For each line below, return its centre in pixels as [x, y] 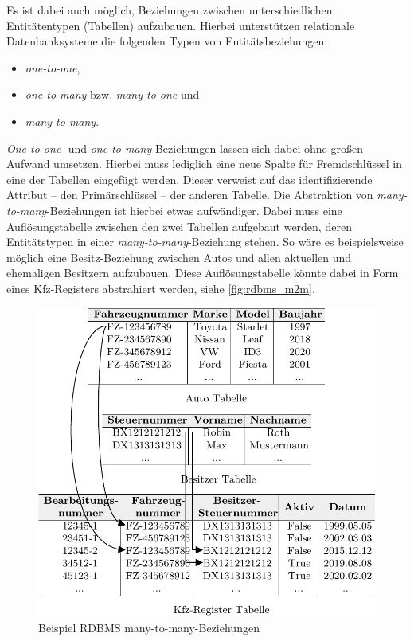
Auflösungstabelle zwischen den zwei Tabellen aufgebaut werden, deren [179, 226]
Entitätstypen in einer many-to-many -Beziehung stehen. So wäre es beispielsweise [205, 242]
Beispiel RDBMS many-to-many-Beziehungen [149, 628]
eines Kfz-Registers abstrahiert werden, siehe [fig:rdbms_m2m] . [161, 288]
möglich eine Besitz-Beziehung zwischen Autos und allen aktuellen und [179, 257]
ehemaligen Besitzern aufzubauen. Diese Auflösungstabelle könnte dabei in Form [203, 273]
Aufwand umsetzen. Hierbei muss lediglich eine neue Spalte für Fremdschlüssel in [204, 164]
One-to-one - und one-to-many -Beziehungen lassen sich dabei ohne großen [185, 148]
